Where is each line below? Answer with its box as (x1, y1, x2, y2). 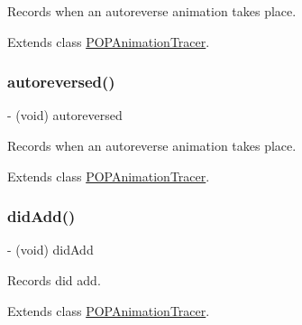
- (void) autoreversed (7, 106, 123, 125)
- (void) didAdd (7, 240, 94, 259)
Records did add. (7, 271, 101, 289)
